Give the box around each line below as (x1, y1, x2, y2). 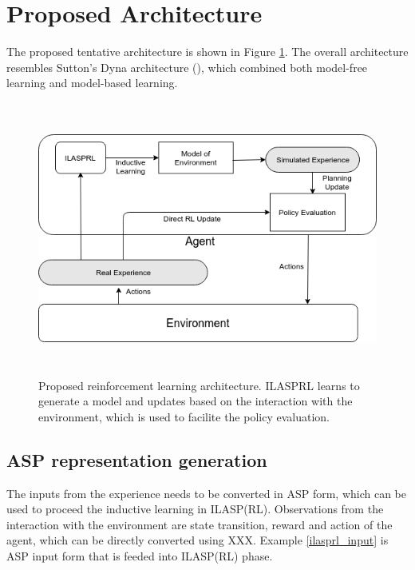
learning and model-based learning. (6, 74, 178, 91)
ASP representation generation (6, 447, 267, 472)
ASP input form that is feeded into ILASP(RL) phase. (6, 548, 273, 564)
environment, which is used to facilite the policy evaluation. (38, 408, 330, 425)
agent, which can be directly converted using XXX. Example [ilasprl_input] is (6, 532, 389, 548)
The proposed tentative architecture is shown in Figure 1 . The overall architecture (6, 43, 409, 60)
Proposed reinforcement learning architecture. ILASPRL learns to (38, 377, 360, 393)
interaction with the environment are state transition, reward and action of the (6, 516, 393, 532)
